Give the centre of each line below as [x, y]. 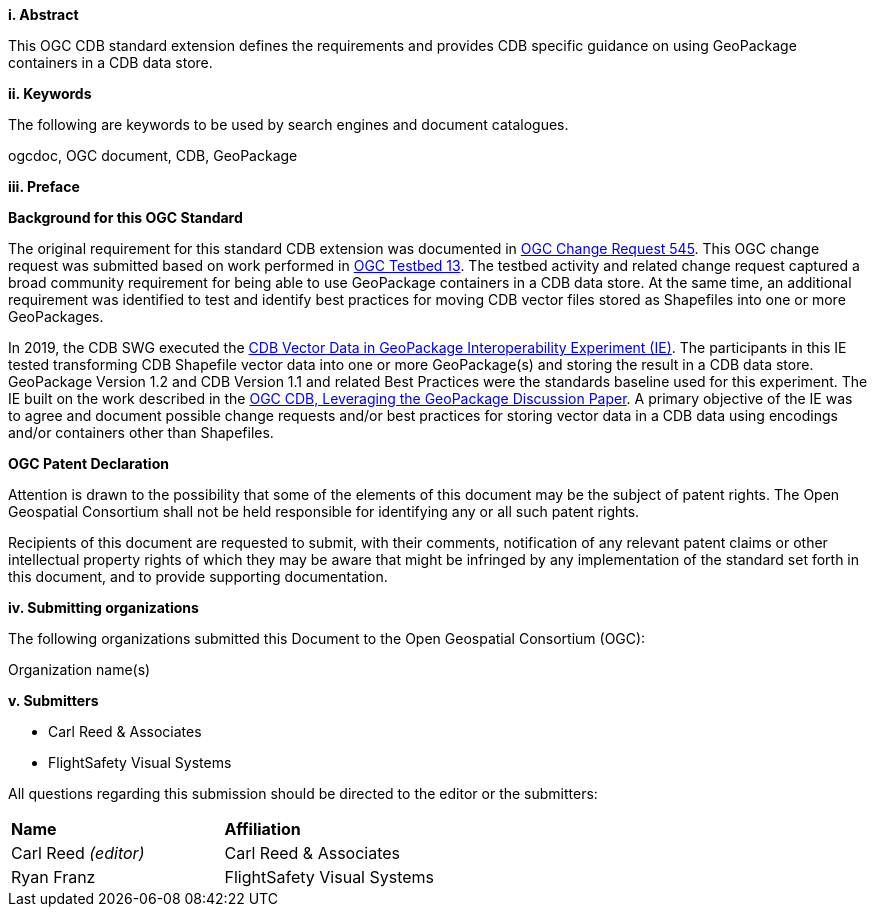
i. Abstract [43, 14]
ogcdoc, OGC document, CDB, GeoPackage [153, 155]
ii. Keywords [50, 93]
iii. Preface [44, 186]
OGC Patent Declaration [88, 463]
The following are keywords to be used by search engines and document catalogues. [288, 124]
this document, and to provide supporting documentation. [198, 576]
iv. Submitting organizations [103, 607]
